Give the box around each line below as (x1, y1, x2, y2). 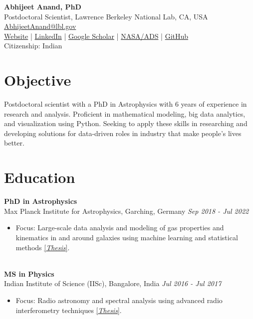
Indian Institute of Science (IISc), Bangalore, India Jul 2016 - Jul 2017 (4, 278, 222, 289)
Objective (4, 70, 71, 90)
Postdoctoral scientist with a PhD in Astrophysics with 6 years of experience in (4, 99, 247, 109)
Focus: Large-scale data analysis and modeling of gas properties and (15, 222, 224, 233)
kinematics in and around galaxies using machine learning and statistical (15, 232, 238, 242)
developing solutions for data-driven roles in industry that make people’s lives (4, 128, 242, 138)
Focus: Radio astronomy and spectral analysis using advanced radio (15, 295, 223, 305)
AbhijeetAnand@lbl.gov (4, 21, 76, 31)
